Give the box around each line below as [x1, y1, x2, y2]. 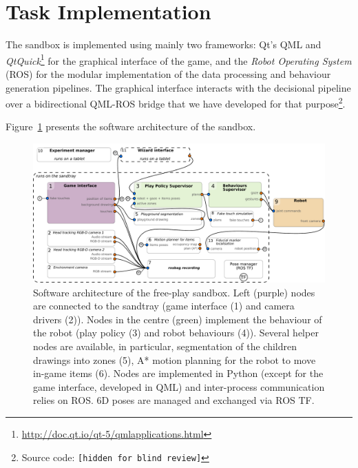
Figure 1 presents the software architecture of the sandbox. [6, 119, 256, 134]
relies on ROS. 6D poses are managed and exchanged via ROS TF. [33, 393, 315, 407]
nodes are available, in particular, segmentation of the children [33, 339, 297, 354]
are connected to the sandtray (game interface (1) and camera [33, 298, 295, 313]
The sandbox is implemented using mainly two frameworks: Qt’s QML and [6, 37, 322, 52]
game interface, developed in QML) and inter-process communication [33, 379, 325, 394]
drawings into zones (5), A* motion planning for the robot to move [33, 352, 316, 367]
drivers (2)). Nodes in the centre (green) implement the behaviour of [33, 312, 322, 326]
